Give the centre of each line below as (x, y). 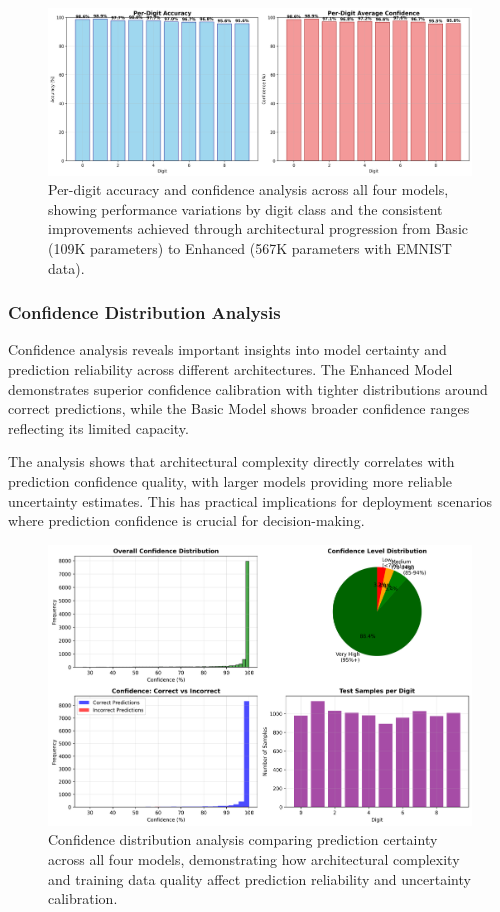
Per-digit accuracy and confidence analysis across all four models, (248, 189)
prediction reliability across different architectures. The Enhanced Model (230, 369)
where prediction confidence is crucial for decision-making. (186, 520)
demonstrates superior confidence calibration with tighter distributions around (248, 388)
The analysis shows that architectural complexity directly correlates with (231, 461)
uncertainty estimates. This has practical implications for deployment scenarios (250, 500)
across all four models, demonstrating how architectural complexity (254, 859)
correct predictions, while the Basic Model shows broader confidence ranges (239, 408)
